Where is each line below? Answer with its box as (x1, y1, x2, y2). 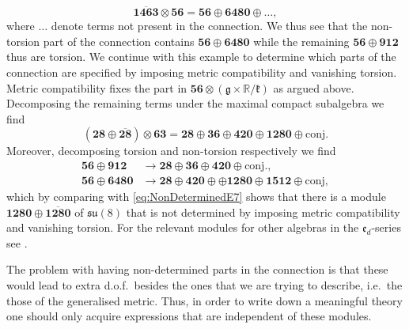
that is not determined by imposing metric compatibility (126, 203, 400, 220)
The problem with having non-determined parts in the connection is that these (6, 261, 388, 278)
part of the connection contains (43, 32, 195, 49)
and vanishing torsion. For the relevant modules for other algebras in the (6, 219, 359, 236)
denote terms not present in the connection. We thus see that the (51, 17, 368, 34)
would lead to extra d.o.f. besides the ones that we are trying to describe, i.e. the (6, 277, 403, 293)
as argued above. (273, 79, 354, 96)
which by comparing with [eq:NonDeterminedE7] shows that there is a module (6, 188, 386, 205)
